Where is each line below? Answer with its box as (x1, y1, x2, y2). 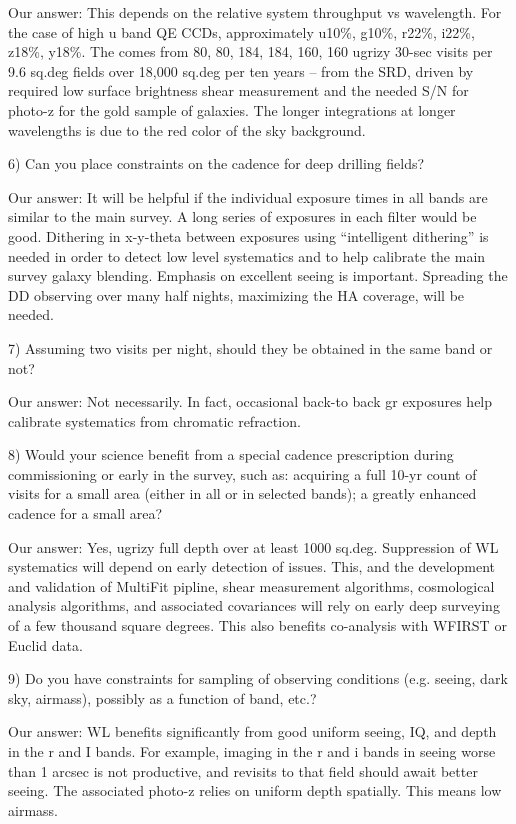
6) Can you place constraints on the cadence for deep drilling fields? (8, 153, 425, 174)
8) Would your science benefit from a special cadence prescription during (8, 444, 454, 465)
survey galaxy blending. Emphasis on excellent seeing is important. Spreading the (8, 265, 508, 286)
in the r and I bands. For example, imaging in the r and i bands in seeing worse (8, 741, 496, 761)
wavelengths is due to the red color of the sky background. (8, 119, 366, 140)
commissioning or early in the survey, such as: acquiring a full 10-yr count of (8, 463, 477, 484)
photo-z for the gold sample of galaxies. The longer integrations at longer (8, 99, 456, 120)
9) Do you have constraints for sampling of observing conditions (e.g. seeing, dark (8, 668, 508, 689)
